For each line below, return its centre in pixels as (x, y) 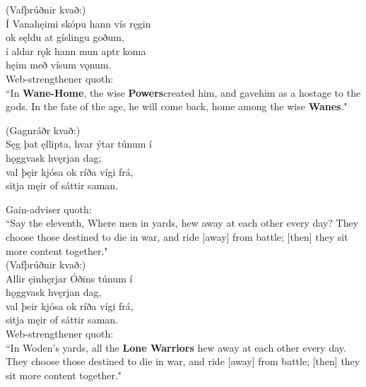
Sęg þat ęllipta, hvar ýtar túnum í (79, 144)
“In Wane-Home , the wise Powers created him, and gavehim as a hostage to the (183, 92)
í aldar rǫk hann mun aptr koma (76, 50)
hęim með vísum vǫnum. (59, 65)
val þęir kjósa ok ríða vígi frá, (70, 171)
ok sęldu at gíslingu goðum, (65, 37)
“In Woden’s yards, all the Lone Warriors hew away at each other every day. (176, 347)
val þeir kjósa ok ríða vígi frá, (70, 305)
